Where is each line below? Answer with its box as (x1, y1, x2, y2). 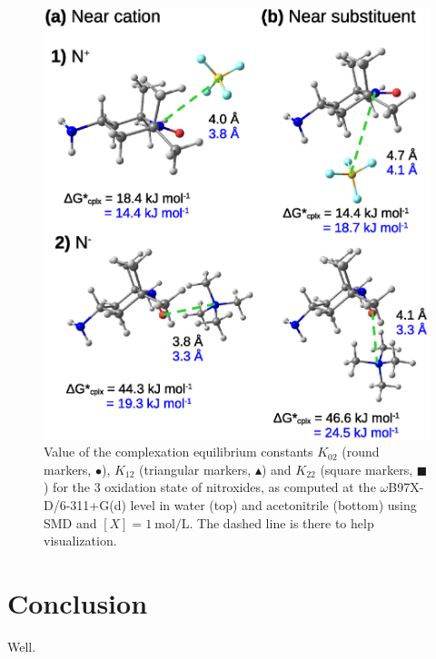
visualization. (44, 531, 117, 550)
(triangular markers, (139, 459, 252, 478)
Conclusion (7, 584, 148, 621)
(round (342, 442, 380, 461)
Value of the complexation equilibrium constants (44, 442, 313, 461)
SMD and (44, 513, 97, 532)
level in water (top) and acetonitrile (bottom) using (130, 495, 417, 514)
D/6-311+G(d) (44, 495, 126, 514)
